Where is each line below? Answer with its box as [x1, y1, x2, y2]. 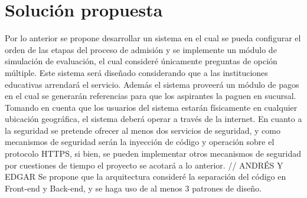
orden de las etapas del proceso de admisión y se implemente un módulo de [5, 43, 277, 55]
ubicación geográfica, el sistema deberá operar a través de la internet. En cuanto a [5, 113, 302, 125]
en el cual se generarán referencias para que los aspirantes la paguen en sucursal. [5, 90, 296, 102]
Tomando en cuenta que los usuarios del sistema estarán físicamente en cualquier [5, 101, 298, 113]
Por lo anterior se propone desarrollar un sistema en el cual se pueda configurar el [5, 32, 301, 44]
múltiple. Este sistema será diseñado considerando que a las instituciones [5, 66, 268, 78]
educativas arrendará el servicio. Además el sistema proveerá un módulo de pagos [5, 78, 299, 90]
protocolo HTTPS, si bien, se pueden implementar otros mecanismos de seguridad [5, 147, 302, 160]
